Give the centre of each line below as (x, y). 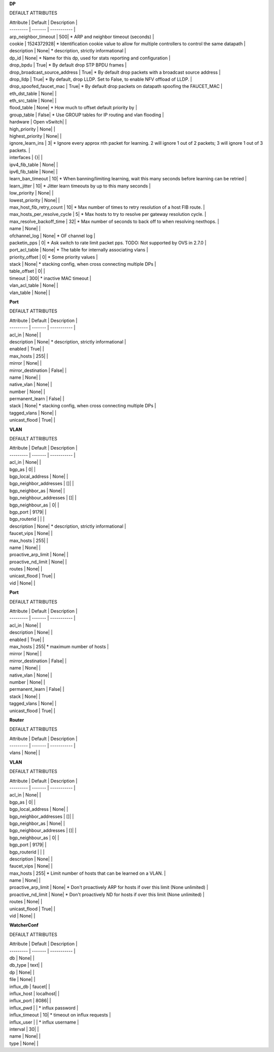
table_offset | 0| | (27, 271)
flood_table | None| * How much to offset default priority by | (73, 108)
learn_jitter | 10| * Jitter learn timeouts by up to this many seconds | (80, 186)
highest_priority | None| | (36, 136)
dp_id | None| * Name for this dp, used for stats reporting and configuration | (90, 58)
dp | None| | (22, 972)
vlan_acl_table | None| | (34, 285)
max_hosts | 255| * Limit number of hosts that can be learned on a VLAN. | (88, 873)
